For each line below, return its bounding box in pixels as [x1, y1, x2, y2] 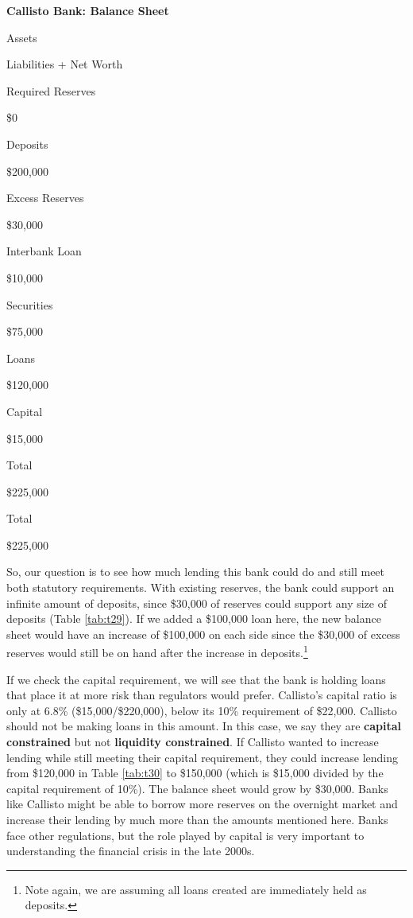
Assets [6, 29, 37, 45]
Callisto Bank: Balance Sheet [6, 2, 169, 18]
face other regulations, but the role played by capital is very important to [6, 827, 365, 843]
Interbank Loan [6, 243, 82, 259]
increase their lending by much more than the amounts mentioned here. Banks [6, 811, 388, 828]
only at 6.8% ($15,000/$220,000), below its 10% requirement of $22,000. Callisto [6, 702, 397, 718]
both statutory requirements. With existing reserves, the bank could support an [6, 579, 395, 596]
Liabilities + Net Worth [6, 56, 123, 72]
